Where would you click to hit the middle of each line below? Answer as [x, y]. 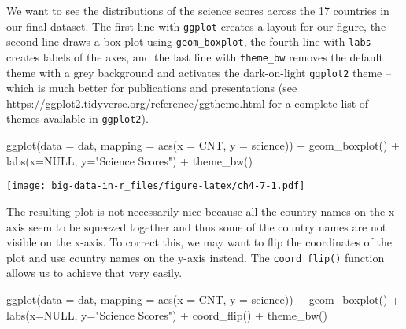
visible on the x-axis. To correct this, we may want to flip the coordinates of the [199, 242]
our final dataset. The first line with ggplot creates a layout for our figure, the [196, 26]
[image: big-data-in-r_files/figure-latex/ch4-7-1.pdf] [156, 186]
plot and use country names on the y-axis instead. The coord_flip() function [196, 257]
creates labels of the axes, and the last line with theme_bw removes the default [195, 56]
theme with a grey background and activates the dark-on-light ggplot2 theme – [199, 72]
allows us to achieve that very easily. [94, 273]
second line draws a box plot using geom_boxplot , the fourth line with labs [189, 41]
